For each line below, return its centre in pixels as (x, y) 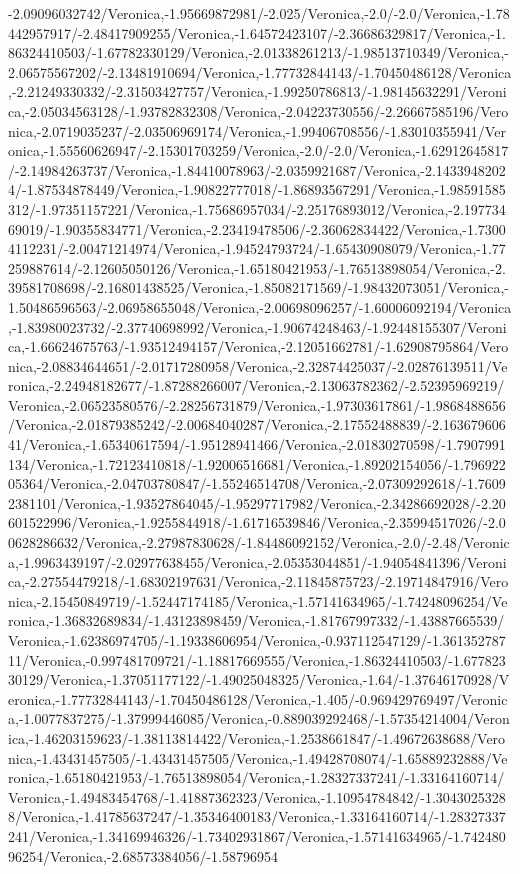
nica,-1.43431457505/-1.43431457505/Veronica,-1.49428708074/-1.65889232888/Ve (258, 757)
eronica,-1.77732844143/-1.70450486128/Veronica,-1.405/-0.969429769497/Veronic (258, 698)
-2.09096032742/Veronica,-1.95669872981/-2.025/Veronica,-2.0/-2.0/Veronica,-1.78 (259, 13)
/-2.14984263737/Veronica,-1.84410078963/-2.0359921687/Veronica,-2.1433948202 (257, 169)
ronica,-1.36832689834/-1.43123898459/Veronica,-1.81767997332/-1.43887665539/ (256, 620)
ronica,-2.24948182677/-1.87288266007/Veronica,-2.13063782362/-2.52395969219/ (256, 385)
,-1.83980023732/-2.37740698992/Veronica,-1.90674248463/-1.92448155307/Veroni (257, 326)
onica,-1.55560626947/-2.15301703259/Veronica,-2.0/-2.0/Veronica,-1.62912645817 (258, 150)
